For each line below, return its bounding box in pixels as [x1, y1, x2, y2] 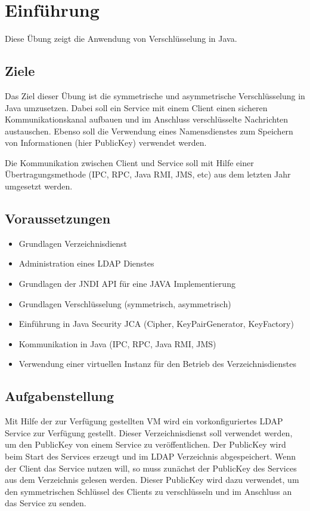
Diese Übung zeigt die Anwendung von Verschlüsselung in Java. [5, 32, 237, 45]
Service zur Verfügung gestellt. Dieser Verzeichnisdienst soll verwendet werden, [5, 426, 293, 439]
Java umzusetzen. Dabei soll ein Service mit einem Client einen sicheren [5, 101, 268, 114]
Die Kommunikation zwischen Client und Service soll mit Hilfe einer [5, 156, 254, 169]
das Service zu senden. [5, 497, 86, 509]
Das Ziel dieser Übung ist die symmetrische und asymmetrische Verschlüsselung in [5, 89, 305, 102]
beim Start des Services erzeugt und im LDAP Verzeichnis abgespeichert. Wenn [5, 450, 296, 463]
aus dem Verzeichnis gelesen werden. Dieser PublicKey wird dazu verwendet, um [5, 473, 299, 486]
